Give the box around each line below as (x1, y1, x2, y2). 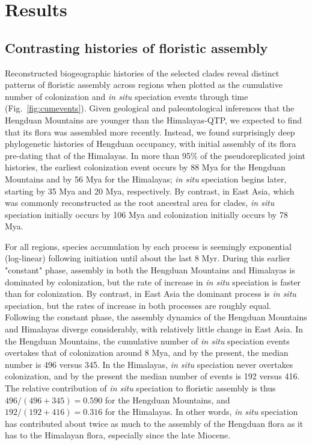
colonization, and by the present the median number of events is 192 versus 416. (5, 370, 300, 382)
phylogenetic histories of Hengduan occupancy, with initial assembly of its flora (5, 137, 296, 150)
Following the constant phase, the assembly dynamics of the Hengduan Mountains (5, 311, 307, 323)
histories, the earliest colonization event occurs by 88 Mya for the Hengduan (5, 161, 286, 173)
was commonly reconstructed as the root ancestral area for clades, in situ (5, 196, 275, 209)
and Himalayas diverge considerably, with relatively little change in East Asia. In (5, 323, 304, 335)
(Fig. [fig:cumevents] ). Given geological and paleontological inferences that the (5, 102, 295, 114)
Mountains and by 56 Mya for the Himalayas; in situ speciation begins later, (5, 172, 287, 185)
